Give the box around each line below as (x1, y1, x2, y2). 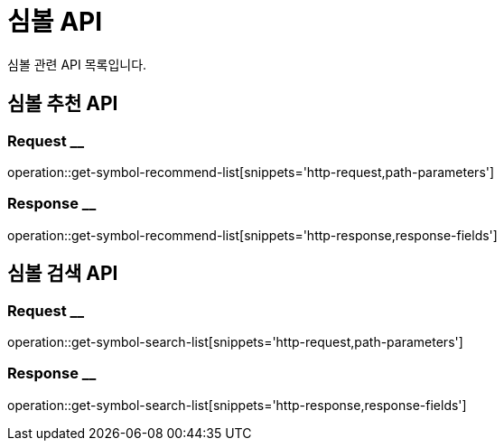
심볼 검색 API (7, 262, 118, 285)
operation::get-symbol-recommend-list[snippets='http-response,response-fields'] (7, 227, 498, 243)
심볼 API (7, 6, 103, 37)
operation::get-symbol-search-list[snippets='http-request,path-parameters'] (7, 333, 463, 350)
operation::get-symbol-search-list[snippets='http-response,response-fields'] (7, 397, 467, 413)
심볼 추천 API (7, 92, 118, 116)
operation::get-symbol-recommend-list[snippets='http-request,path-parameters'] (7, 163, 495, 180)
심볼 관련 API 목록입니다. (7, 56, 147, 72)
